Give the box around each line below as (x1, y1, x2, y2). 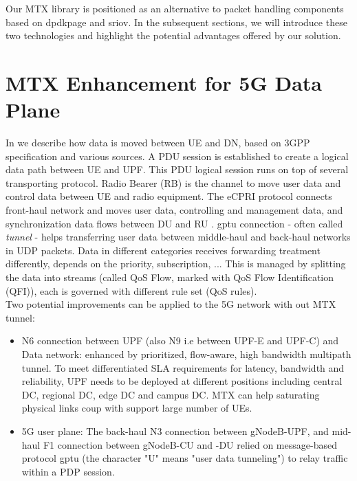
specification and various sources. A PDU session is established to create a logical (6, 148, 349, 163)
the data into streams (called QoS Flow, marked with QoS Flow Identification (6, 270, 334, 284)
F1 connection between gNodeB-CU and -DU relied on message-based (43, 437, 337, 451)
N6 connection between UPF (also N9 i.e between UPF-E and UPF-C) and (21, 333, 339, 348)
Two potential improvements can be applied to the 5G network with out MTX (6, 297, 336, 311)
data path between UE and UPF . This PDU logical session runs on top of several (6, 162, 349, 177)
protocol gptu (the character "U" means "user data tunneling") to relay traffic (21, 451, 348, 465)
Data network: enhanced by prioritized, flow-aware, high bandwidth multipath (21, 347, 351, 361)
